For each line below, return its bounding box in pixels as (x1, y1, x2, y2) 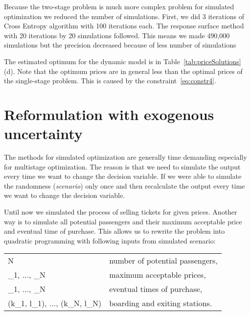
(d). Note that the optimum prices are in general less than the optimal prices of (4, 66, 243, 76)
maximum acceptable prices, (109, 269, 206, 281)
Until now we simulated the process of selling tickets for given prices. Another (4, 207, 237, 217)
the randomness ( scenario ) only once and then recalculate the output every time (4, 180, 245, 191)
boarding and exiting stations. (109, 297, 212, 309)
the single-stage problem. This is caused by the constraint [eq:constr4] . (4, 75, 216, 86)
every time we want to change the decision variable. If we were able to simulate (4, 171, 242, 181)
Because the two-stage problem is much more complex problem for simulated (4, 1, 234, 11)
